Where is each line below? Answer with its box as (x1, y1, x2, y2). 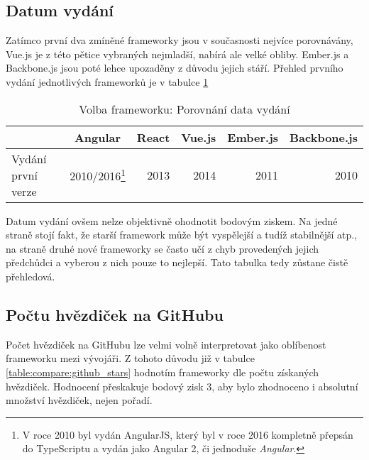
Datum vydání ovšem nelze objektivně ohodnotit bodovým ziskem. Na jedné (6, 213, 338, 228)
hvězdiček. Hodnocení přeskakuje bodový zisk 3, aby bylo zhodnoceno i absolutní (6, 378, 358, 393)
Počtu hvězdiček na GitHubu (6, 303, 224, 325)
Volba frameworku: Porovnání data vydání (79, 100, 290, 117)
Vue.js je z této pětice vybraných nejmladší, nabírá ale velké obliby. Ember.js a (6, 46, 349, 61)
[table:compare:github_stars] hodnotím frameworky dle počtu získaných (6, 364, 319, 379)
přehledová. (6, 268, 55, 283)
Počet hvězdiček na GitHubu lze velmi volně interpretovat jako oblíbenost (6, 336, 326, 351)
